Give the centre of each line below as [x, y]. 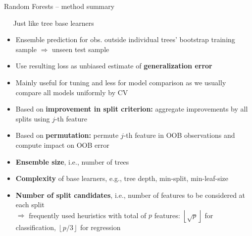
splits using [33, 118]
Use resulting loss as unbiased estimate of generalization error [114, 66]
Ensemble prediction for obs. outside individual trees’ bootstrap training [125, 39]
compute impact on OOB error [62, 145]
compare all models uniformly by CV [72, 92]
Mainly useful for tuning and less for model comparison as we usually [121, 82]
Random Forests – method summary [59, 6]
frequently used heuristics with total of [88, 215]
